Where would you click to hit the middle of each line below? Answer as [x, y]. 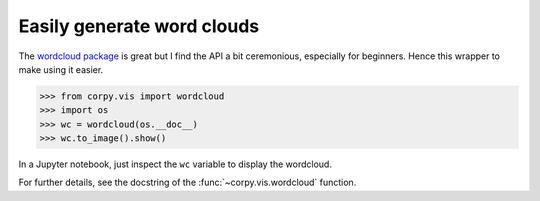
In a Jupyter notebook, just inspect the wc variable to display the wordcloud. [175, 164]
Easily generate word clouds [139, 26]
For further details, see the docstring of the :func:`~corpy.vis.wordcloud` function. [187, 182]
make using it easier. [61, 69]
